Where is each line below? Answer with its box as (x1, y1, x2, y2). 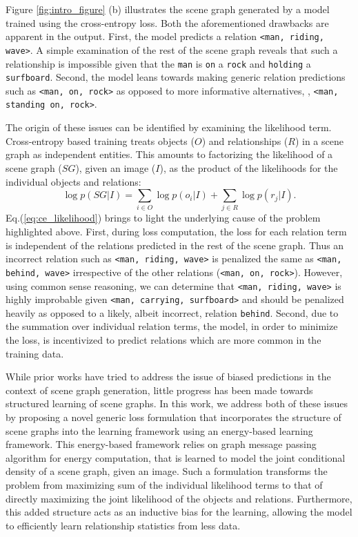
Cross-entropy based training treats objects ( (6, 133, 195, 148)
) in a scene (295, 133, 344, 148)
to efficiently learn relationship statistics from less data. (6, 518, 241, 532)
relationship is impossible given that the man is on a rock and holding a (6, 56, 311, 70)
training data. (6, 346, 64, 360)
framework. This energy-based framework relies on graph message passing (6, 437, 317, 451)
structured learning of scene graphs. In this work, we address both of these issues (6, 396, 348, 411)
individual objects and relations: (6, 174, 141, 188)
